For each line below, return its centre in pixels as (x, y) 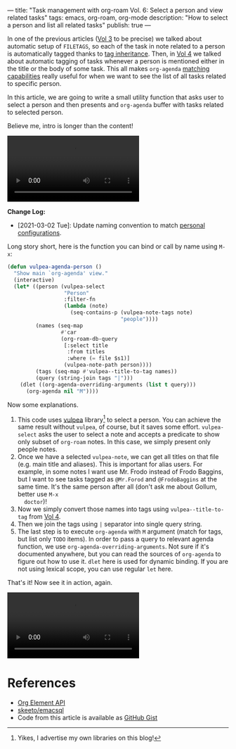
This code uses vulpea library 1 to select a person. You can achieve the (119, 419)
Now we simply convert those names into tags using (93, 509)
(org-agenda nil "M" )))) (62, 391)
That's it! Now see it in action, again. (60, 583)
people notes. (37, 449)
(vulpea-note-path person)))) (108, 365)
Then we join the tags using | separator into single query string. (110, 524)
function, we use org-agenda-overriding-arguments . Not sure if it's (113, 547)
